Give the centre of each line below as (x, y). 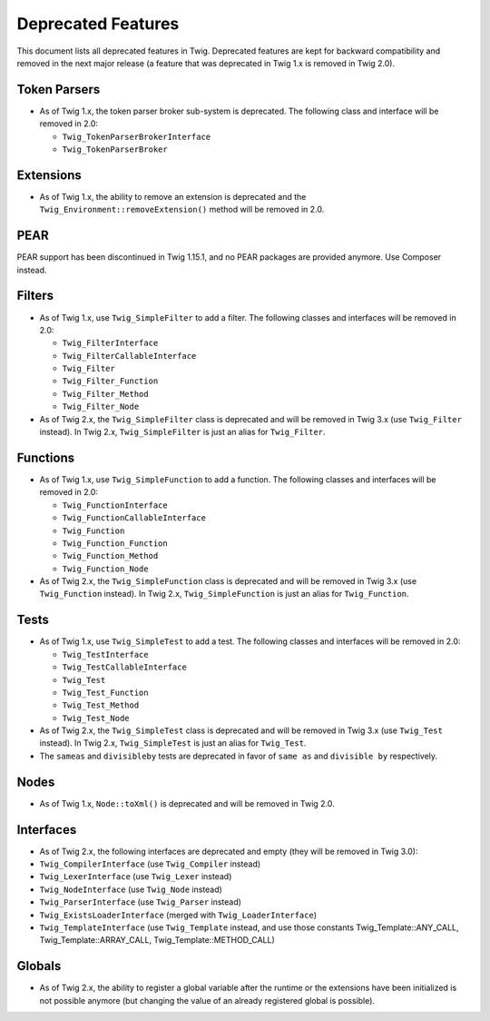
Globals (39, 966)
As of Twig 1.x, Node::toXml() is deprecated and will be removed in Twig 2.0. (187, 803)
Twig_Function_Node (105, 569)
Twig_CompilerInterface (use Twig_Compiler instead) (150, 864)
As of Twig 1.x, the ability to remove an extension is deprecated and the (173, 196)
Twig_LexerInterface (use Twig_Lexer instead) (136, 877)
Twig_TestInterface (105, 654)
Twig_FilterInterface (110, 343)
